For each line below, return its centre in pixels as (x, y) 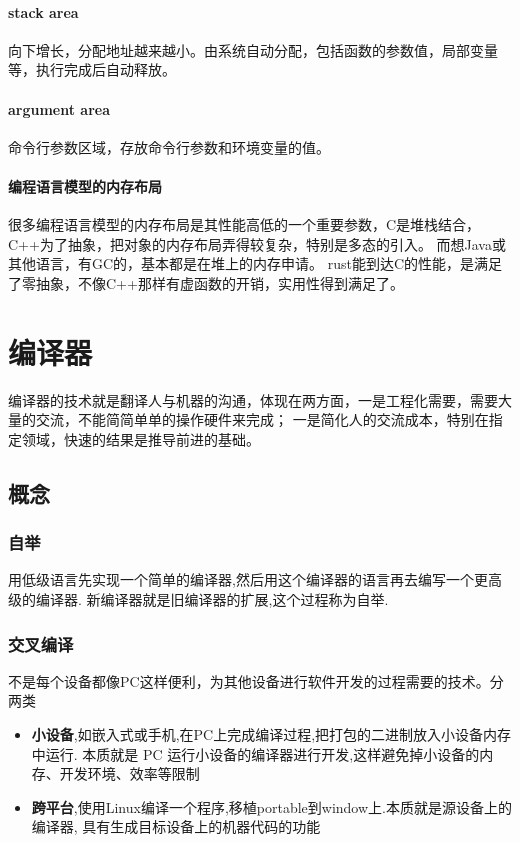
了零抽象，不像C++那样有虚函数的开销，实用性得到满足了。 (206, 282)
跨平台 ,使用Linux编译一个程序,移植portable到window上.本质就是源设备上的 (271, 806)
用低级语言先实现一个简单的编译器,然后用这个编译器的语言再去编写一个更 (248, 579)
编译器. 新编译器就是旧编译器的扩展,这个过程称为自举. (212, 599)
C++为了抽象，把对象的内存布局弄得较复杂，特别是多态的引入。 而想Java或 (257, 243)
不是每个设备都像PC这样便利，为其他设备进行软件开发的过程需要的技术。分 (256, 680)
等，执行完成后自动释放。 (92, 69)
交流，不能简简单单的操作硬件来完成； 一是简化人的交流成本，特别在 (262, 419)
